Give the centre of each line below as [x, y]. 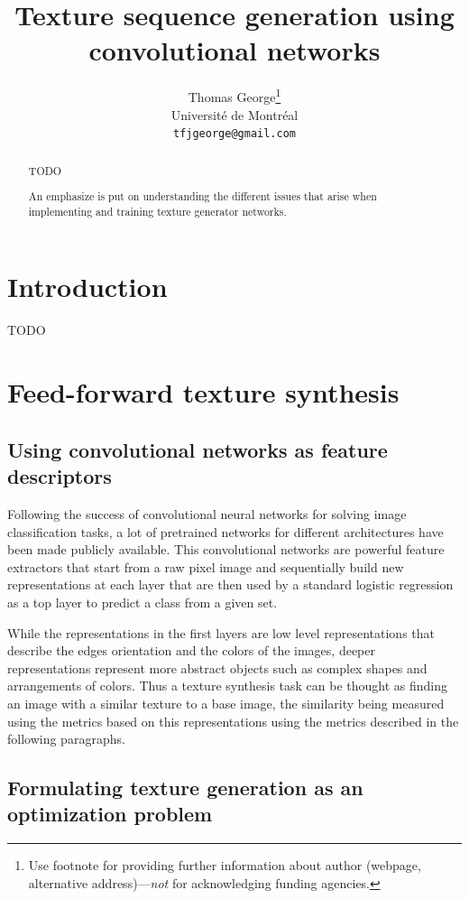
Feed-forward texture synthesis [203, 392]
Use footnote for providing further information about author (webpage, [225, 865]
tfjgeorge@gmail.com [234, 134]
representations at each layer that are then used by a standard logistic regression [230, 584]
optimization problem [110, 814]
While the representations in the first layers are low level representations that [221, 632]
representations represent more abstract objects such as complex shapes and [217, 667]
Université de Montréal [234, 114]
